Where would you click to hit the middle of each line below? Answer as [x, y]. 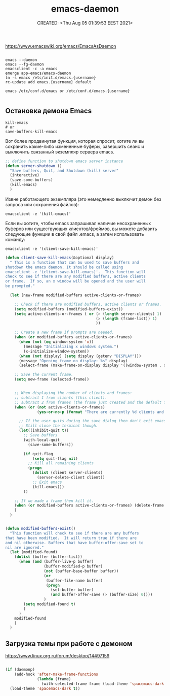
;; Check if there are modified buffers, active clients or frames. [88, 304]
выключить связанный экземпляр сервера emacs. [60, 152]
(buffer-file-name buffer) [74, 580]
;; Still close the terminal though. [58, 426]
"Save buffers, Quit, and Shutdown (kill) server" [64, 171]
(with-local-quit [41, 440]
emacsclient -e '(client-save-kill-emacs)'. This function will [75, 272]
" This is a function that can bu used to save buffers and [74, 262]
